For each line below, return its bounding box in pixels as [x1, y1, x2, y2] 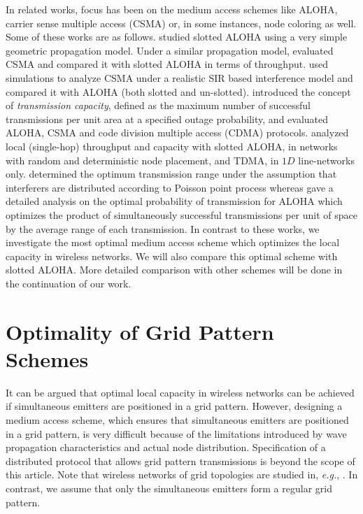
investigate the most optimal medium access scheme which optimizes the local [6, 235, 340, 250]
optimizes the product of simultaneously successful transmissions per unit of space [6, 207, 358, 222]
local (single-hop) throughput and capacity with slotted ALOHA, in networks [6, 138, 338, 153]
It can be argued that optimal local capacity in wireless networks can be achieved [6, 385, 355, 399]
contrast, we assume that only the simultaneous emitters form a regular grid [6, 480, 332, 495]
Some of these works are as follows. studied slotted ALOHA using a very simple [6, 29, 348, 44]
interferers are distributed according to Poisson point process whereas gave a [6, 180, 334, 194]
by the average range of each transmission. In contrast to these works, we [6, 221, 320, 236]
